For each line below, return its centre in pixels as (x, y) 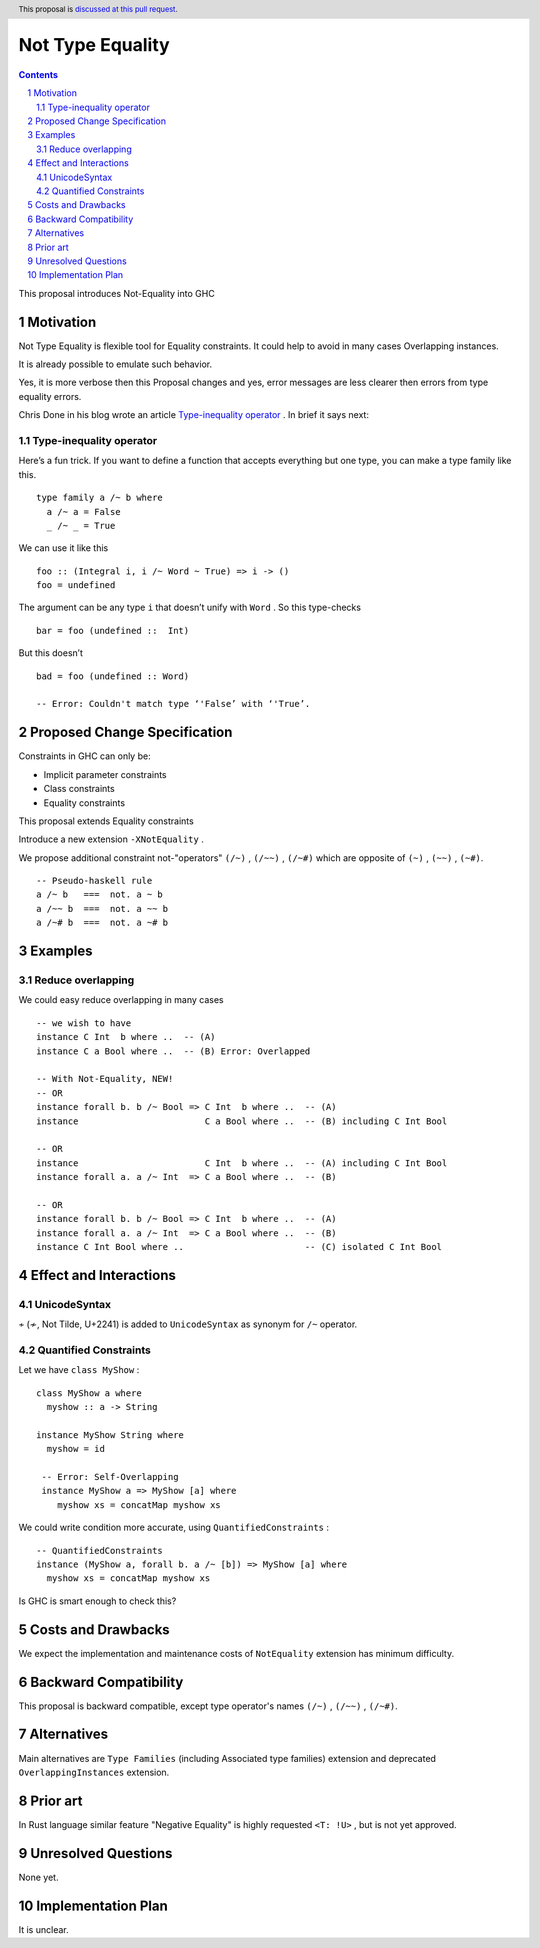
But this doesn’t (51, 653)
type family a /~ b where (100, 498)
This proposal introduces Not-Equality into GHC (116, 293)
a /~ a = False (83, 511)
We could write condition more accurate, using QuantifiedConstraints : (174, 1527)
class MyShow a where (89, 1393)
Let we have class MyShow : (79, 1370)
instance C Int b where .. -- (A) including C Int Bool (242, 1163)
